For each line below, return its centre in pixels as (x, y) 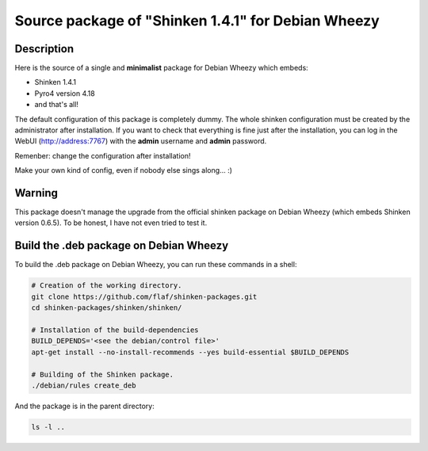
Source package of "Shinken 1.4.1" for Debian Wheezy (197, 21)
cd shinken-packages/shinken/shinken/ (107, 308)
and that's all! (57, 105)
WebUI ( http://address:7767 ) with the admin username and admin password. (141, 141)
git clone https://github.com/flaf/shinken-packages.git (144, 296)
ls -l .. (48, 427)
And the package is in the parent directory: (84, 406)
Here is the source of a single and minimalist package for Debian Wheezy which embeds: (161, 68)
